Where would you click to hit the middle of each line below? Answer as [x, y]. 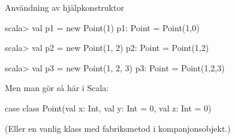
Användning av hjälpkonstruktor [64, 7]
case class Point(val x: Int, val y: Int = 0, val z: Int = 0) [108, 108]
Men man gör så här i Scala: [57, 88]
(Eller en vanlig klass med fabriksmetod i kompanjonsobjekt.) [118, 128]
